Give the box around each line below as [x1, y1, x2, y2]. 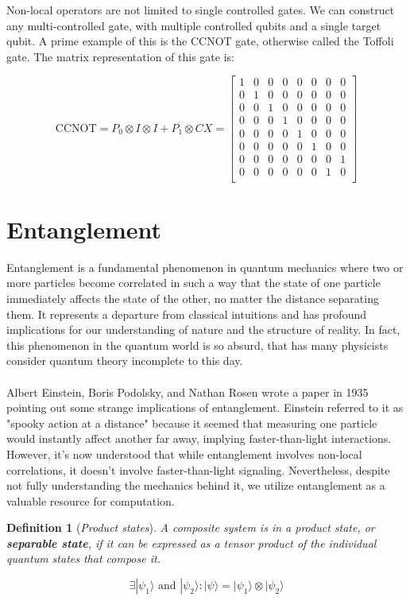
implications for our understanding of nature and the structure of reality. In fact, [6, 321, 400, 338]
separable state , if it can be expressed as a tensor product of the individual [6, 534, 377, 551]
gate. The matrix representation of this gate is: [6, 48, 234, 64]
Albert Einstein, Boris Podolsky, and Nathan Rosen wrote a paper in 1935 [6, 383, 369, 400]
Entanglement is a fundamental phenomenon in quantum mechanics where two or [6, 258, 404, 275]
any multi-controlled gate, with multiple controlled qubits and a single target [6, 17, 381, 33]
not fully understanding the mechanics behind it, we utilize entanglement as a [6, 477, 385, 494]
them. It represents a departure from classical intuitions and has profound [6, 305, 366, 322]
